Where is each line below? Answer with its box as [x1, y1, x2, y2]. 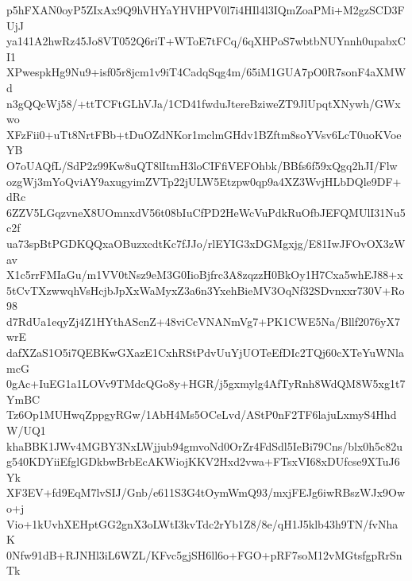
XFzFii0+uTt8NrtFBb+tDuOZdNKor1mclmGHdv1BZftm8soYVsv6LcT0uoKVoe [6, 126, 402, 142]
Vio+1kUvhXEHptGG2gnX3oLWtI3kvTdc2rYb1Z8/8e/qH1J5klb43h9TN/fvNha [6, 515, 399, 532]
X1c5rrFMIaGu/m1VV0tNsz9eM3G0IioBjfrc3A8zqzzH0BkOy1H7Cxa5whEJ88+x [6, 266, 403, 283]
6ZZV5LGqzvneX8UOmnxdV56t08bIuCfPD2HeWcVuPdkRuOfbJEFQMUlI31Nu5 [6, 203, 406, 220]
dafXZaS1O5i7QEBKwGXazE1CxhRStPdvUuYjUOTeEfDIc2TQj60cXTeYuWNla [6, 344, 404, 361]
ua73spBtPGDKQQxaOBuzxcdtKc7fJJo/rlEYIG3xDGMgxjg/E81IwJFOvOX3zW [6, 234, 406, 251]
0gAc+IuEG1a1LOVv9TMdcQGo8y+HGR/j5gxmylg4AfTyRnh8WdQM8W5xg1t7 [6, 375, 406, 392]
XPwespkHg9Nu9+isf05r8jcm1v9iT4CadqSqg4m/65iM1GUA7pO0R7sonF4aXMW [6, 64, 406, 80]
